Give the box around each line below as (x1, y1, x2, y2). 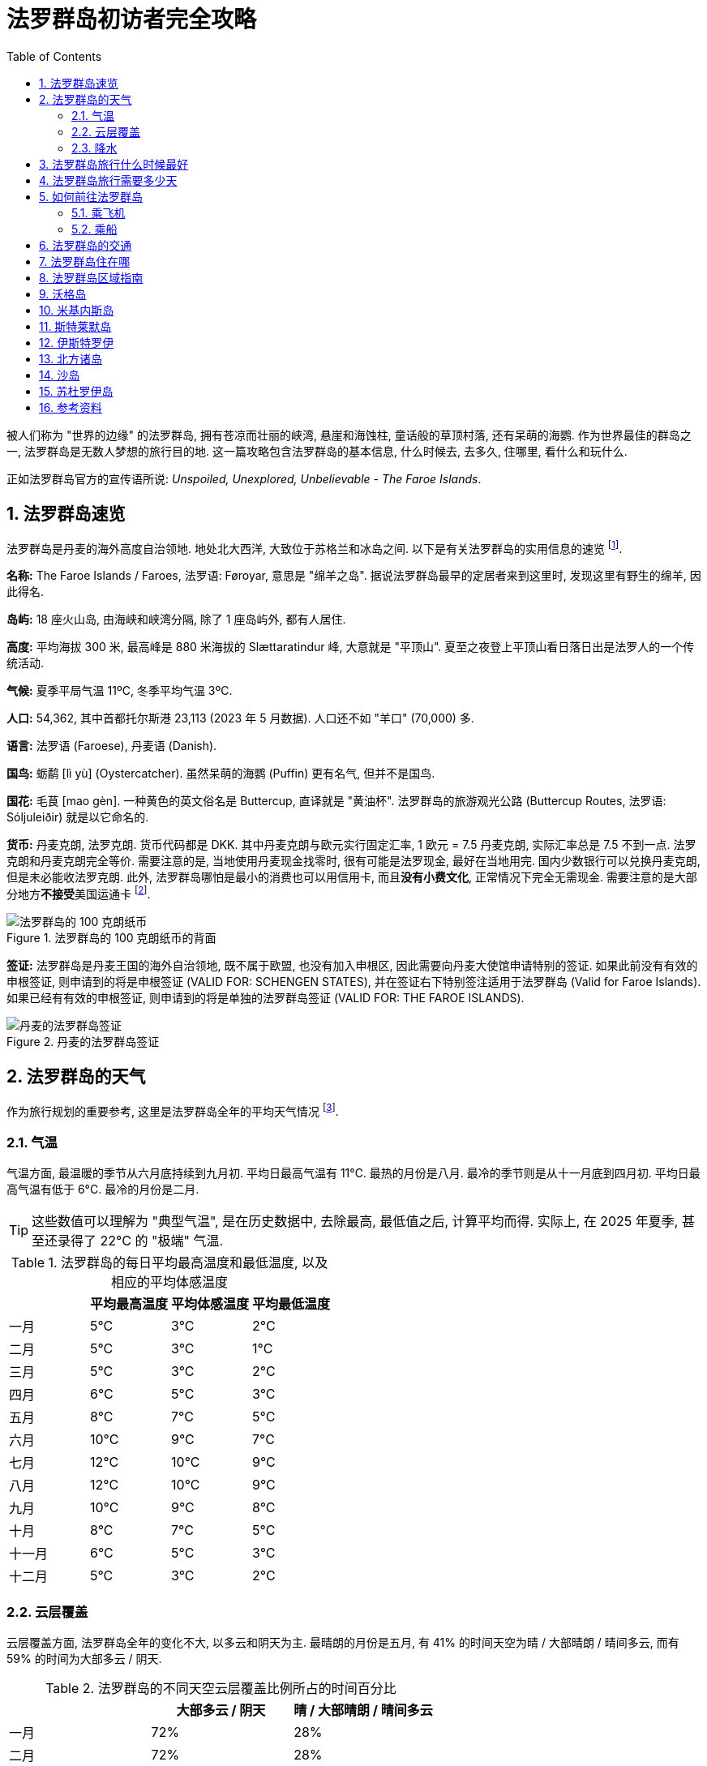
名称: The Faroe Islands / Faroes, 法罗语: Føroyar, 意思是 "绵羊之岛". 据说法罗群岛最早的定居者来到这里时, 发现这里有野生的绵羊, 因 (6, 568, 701, 583)
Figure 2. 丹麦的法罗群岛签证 (6, 1034, 160, 1048)
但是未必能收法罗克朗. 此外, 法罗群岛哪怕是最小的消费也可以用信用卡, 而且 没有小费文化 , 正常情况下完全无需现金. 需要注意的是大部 (6, 870, 697, 885)
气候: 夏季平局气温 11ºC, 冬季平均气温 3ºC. (6, 684, 233, 698)
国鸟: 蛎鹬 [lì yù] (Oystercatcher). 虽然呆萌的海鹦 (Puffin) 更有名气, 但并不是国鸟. (6, 766, 435, 781)
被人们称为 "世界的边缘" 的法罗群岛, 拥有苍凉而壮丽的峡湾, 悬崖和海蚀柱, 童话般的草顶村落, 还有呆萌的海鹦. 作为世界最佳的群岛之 (6, 427, 692, 442)
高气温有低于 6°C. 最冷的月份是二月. (6, 1182, 199, 1197)
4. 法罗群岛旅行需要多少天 (39, 173, 178, 187)
